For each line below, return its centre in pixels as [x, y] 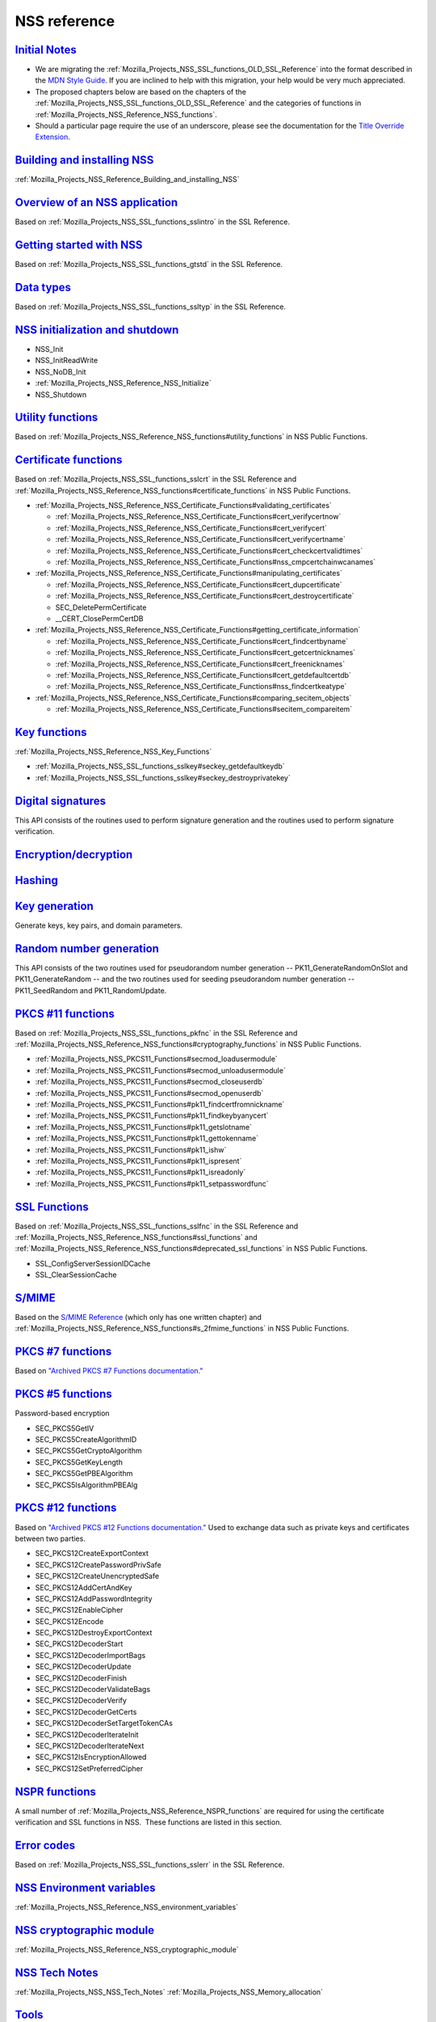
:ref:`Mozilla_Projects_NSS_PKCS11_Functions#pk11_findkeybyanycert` [152, 1115]
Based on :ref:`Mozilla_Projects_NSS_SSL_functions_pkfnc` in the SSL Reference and [156, 1033]
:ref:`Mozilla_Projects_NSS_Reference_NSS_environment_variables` [126, 1907]
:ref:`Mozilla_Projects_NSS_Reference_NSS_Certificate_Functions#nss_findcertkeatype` [201, 687]
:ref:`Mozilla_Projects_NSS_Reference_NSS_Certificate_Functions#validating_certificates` [184, 505]
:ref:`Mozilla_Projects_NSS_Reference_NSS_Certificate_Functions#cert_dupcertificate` [199, 584]
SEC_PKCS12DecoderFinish [81, 1677]
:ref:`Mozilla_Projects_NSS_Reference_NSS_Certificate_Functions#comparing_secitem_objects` [193, 698]
